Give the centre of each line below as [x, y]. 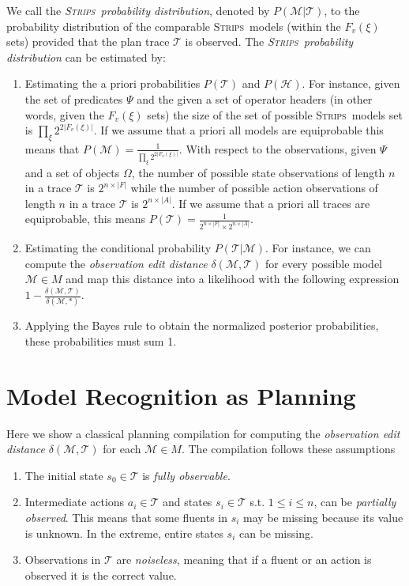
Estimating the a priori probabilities [113, 83]
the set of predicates [74, 98]
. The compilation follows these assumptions [288, 449]
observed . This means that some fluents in [126, 518]
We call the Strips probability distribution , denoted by [138, 10]
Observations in [63, 560]
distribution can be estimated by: [86, 57]
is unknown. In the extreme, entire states [124, 533]
